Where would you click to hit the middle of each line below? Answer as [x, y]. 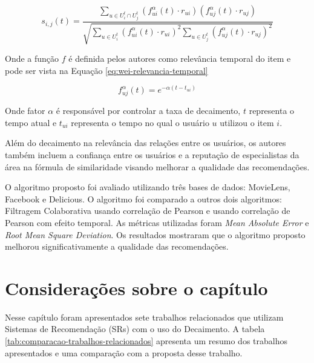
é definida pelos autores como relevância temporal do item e [180, 58]
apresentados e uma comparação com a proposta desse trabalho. [124, 352]
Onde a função [32, 58]
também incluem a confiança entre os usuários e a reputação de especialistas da [152, 154]
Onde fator [25, 111]
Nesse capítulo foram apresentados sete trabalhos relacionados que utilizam [144, 317]
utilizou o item [247, 122]
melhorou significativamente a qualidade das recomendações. [117, 246]
